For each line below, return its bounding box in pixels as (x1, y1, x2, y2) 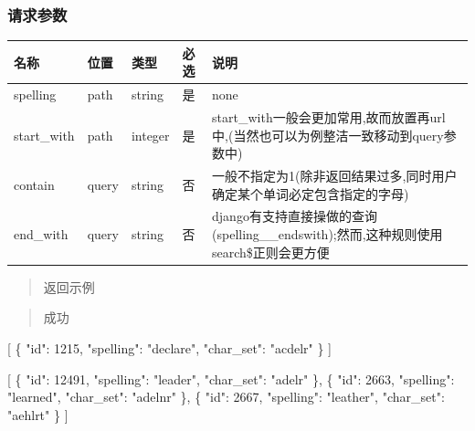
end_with (14, 225, 69, 244)
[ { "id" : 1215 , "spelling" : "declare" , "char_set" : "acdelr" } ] (7, 338, 332, 357)
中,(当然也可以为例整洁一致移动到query (212, 125, 444, 144)
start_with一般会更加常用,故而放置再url (212, 108, 446, 126)
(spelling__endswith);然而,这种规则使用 (212, 225, 443, 244)
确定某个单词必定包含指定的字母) (212, 184, 409, 203)
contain (14, 174, 55, 194)
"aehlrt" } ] (7, 405, 69, 424)
